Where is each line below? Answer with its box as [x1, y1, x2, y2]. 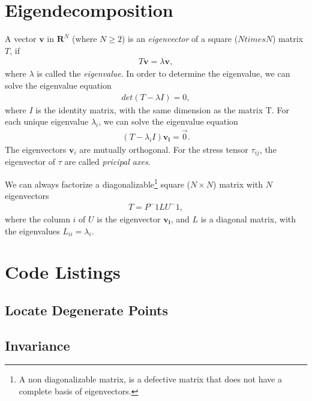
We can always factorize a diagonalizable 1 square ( [5, 176, 191, 190]
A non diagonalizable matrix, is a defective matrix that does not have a [19, 373, 282, 385]
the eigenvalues [5, 224, 60, 237]
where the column [5, 212, 70, 225]
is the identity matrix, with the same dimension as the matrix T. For [35, 103, 289, 116]
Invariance [5, 336, 70, 354]
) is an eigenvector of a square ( [121, 32, 238, 45]
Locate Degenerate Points [5, 300, 168, 319]
